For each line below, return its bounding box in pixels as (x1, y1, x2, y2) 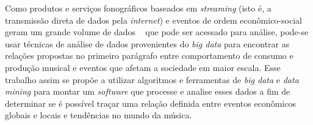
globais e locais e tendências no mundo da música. (5, 109, 192, 121)
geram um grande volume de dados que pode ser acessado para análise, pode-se (5, 25, 309, 38)
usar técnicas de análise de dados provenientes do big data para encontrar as (5, 37, 290, 50)
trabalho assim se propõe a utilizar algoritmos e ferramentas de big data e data (5, 73, 299, 86)
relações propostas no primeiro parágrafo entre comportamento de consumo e (5, 49, 293, 62)
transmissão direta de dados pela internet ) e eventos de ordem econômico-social (5, 13, 302, 26)
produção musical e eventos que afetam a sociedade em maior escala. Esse (5, 61, 281, 73)
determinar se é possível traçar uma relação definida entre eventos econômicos (5, 96, 296, 109)
